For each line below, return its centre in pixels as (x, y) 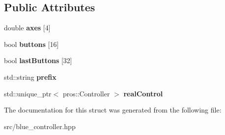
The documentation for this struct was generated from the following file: (113, 110)
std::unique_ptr (28, 93)
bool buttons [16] (31, 44)
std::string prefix (30, 77)
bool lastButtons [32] (38, 60)
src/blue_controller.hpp (40, 126)
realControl (143, 93)
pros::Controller (86, 93)
